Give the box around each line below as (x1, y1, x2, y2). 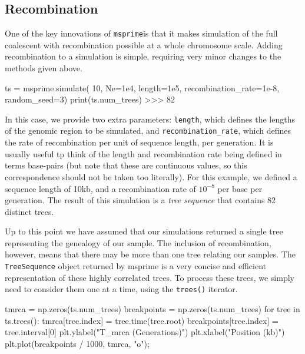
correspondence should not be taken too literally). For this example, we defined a (5, 170, 297, 183)
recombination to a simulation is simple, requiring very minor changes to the (5, 50, 281, 62)
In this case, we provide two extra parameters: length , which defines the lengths (5, 113, 296, 125)
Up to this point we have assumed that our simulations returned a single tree (5, 225, 283, 237)
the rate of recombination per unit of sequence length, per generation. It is (5, 136, 274, 148)
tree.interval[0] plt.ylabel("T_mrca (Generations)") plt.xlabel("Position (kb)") (5, 326, 285, 338)
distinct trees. (5, 205, 54, 217)
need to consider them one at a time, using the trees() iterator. (5, 283, 238, 295)
